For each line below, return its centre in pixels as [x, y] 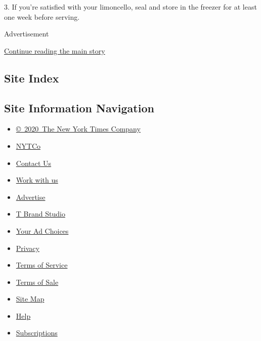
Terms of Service [42, 265]
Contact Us [34, 163]
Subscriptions [37, 333]
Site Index [32, 78]
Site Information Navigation [79, 108]
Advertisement [27, 34]
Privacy [28, 248]
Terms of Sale [37, 282]
